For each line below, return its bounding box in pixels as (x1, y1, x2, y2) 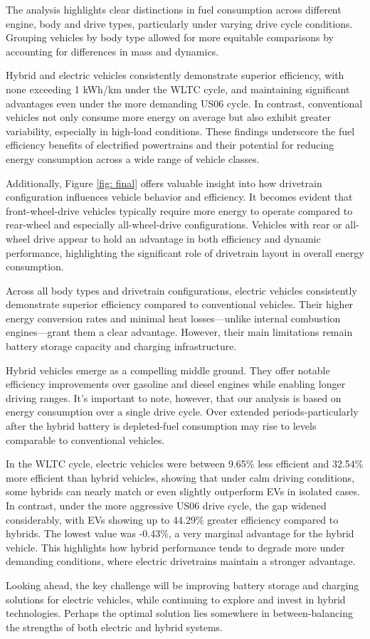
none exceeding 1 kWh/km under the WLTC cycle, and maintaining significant (6, 81, 350, 96)
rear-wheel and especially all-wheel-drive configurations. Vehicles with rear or (6, 217, 342, 232)
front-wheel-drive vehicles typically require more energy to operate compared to (6, 203, 353, 218)
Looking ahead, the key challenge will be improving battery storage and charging (6, 577, 359, 592)
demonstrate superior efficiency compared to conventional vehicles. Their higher (6, 297, 354, 312)
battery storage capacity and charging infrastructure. (6, 339, 237, 354)
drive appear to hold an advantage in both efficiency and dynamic (33, 231, 321, 245)
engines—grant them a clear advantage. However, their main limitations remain (6, 324, 353, 339)
